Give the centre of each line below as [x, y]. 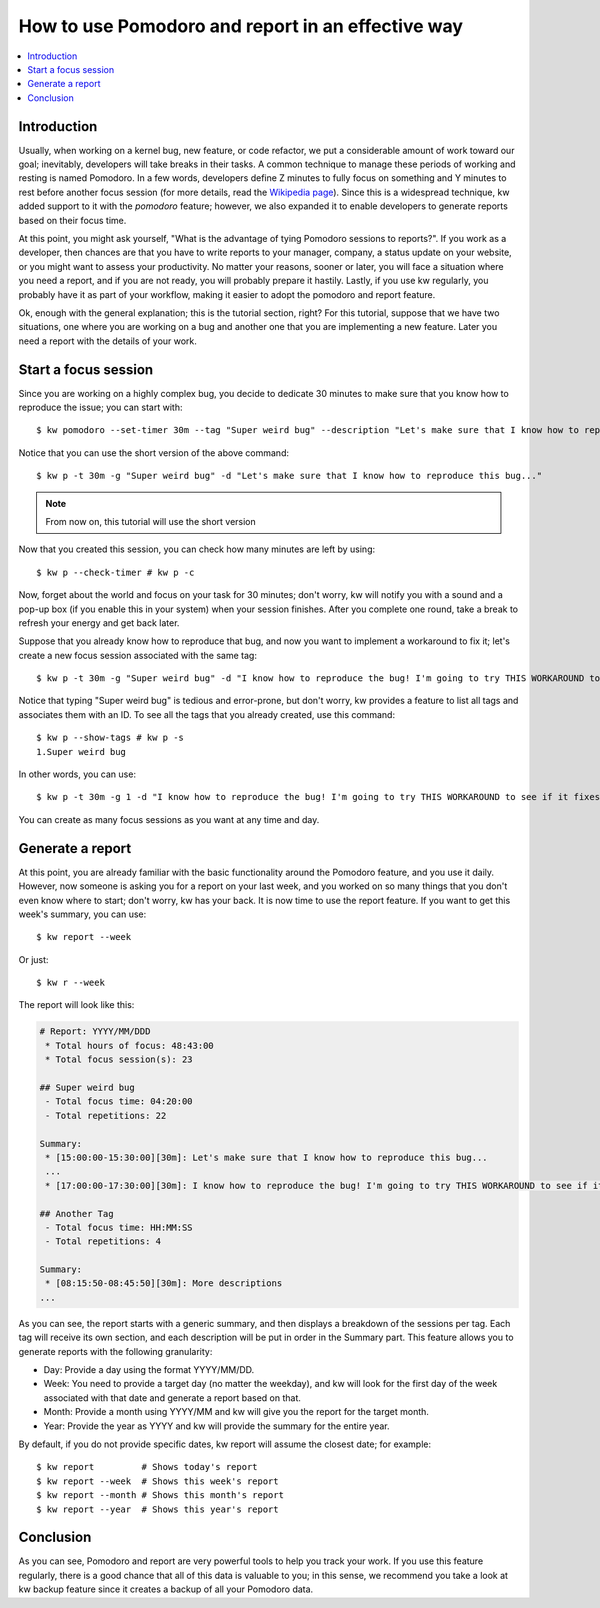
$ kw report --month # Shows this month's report [160, 1495]
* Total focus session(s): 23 [119, 1059]
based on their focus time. [72, 220]
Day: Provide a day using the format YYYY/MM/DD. [149, 1370]
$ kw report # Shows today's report [147, 1467]
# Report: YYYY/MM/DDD [95, 1031]
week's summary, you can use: [82, 914]
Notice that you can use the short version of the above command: [154, 452]
